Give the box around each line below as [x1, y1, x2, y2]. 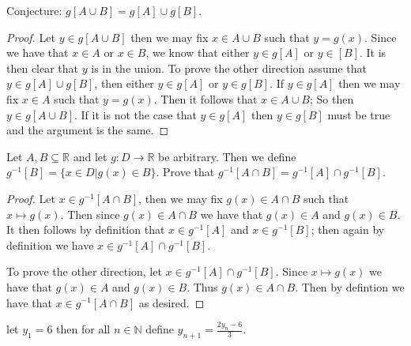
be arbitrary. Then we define [158, 148, 296, 164]
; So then [309, 90, 354, 107]
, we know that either [145, 44, 250, 61]
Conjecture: [6, 2, 62, 18]
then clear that [6, 59, 79, 76]
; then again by [311, 221, 385, 238]
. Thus [187, 278, 218, 295]
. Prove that [156, 164, 215, 180]
